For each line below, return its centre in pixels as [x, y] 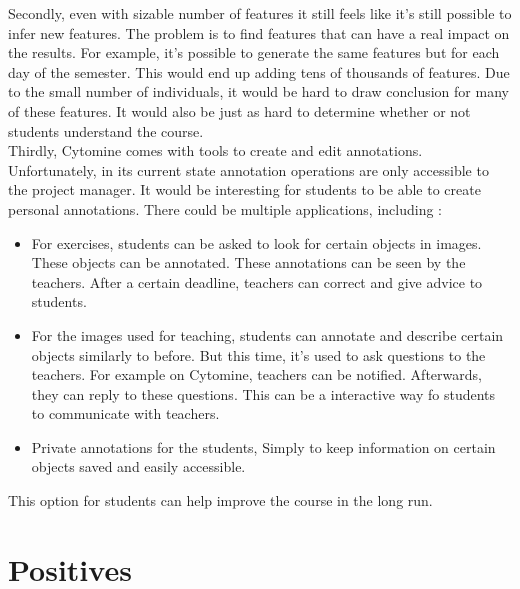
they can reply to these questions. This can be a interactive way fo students [263, 393]
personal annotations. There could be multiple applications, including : [225, 208]
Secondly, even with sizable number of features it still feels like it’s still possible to [260, 13]
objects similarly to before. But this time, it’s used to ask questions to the [258, 354]
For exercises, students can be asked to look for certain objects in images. [256, 242]
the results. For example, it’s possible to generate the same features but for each [254, 52]
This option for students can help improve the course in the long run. [220, 500]
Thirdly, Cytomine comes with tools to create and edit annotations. [215, 150]
